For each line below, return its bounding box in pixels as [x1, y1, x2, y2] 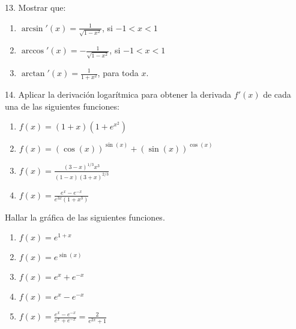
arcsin [21, 24, 43, 33]
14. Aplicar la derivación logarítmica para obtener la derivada [5, 88, 232, 101]
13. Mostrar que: [5, 1, 66, 13]
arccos [21, 47, 44, 56]
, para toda [97, 67, 139, 79]
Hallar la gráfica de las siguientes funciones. [5, 210, 165, 223]
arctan [21, 70, 45, 78]
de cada [263, 88, 291, 101]
